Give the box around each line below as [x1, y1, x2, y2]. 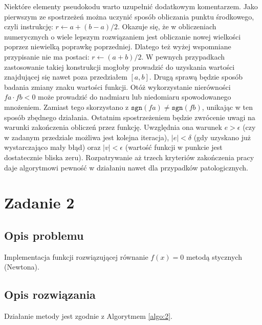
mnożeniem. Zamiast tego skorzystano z [4, 101, 129, 112]
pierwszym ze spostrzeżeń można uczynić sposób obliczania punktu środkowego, [4, 11, 254, 22]
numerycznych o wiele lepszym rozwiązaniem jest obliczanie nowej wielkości [4, 31, 241, 42]
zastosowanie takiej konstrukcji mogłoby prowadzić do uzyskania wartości [4, 61, 235, 72]
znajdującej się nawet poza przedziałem [4, 71, 127, 82]
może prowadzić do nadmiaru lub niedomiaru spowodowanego [38, 91, 231, 102]
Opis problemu [4, 227, 84, 243]
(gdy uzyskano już [193, 131, 251, 142]
